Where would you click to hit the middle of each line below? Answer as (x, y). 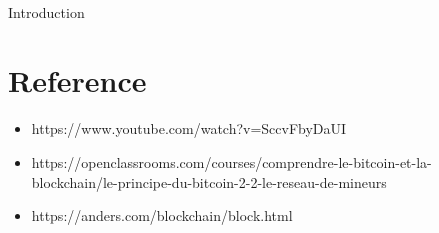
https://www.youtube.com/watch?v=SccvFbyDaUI (189, 128)
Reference (77, 80)
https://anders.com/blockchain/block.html (162, 215)
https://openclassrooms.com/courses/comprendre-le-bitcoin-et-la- (231, 161)
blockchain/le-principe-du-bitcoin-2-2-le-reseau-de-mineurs (209, 181)
